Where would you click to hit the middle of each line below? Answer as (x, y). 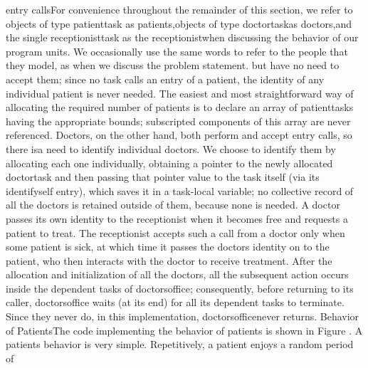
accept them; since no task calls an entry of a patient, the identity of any (165, 79)
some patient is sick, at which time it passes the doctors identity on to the (168, 247)
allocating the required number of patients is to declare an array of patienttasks (180, 107)
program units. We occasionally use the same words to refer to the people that (177, 51)
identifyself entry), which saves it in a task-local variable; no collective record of (180, 190)
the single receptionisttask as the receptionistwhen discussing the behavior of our (182, 37)
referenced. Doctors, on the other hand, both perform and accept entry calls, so (179, 135)
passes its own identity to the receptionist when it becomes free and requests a (177, 218)
